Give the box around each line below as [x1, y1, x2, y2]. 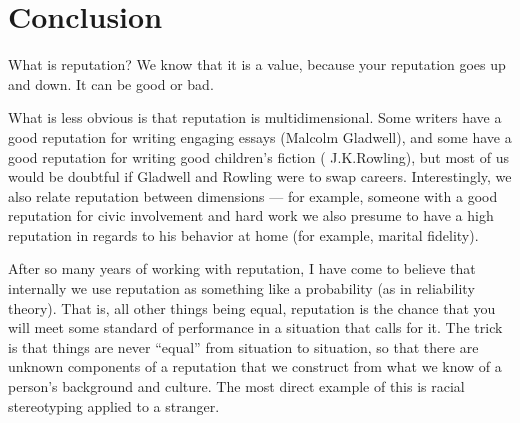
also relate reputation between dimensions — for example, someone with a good [8, 185, 498, 206]
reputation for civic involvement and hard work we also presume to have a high [8, 205, 494, 226]
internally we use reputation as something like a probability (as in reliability [8, 278, 475, 299]
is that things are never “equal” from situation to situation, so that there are [8, 336, 479, 357]
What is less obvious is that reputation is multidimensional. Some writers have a [8, 107, 502, 128]
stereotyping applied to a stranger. [8, 395, 220, 416]
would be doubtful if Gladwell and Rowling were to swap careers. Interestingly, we [8, 166, 512, 187]
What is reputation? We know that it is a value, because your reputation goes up [8, 54, 506, 75]
